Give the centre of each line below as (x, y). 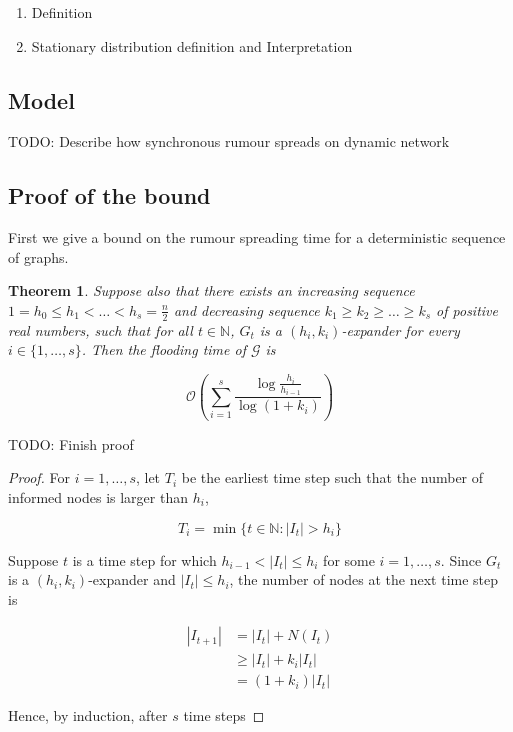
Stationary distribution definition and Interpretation (192, 45)
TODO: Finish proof (71, 443)
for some (349, 559)
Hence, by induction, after (88, 715)
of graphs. (38, 256)
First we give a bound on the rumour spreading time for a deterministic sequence (257, 237)
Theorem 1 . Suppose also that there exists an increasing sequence (211, 290)
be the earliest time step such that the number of (332, 477)
